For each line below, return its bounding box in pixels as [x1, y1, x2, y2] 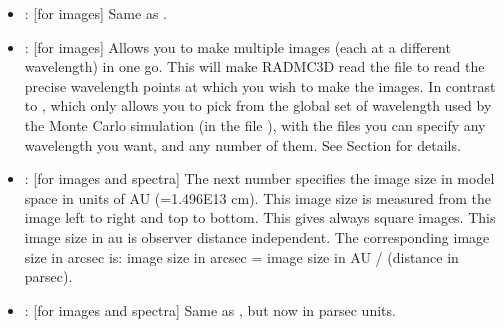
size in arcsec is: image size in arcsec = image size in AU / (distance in [24, 246, 459, 267]
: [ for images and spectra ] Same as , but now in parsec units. [24, 299, 396, 320]
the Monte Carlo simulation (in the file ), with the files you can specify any [24, 114, 486, 135]
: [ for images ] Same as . [24, 3, 167, 23]
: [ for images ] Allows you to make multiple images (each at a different [24, 36, 451, 57]
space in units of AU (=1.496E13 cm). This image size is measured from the [24, 187, 491, 208]
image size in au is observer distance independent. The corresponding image [24, 226, 490, 247]
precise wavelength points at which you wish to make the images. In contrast [24, 75, 496, 96]
